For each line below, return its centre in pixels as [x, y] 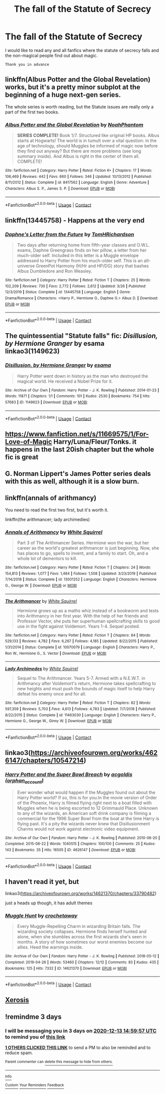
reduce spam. [19, 1053]
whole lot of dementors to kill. [47, 559]
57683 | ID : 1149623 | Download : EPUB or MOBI [46, 402]
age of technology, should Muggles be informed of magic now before [87, 146]
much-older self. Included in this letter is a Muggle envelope [78, 255]
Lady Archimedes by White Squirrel [42, 669]
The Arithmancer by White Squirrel [41, 601]
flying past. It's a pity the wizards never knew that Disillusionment [83, 823]
